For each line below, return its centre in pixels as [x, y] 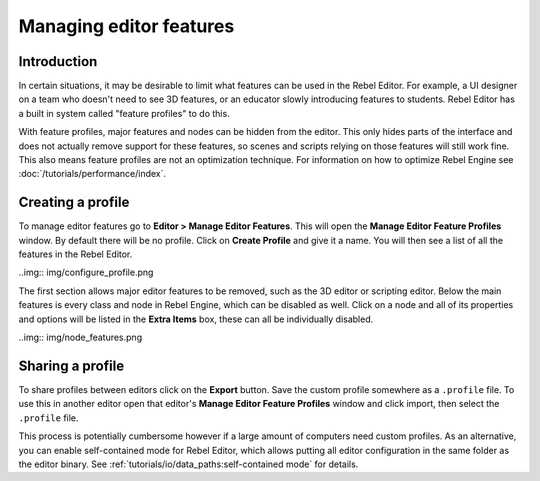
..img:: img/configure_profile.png [86, 272]
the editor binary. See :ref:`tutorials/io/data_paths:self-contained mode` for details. [188, 464]
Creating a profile [74, 202]
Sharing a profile [71, 365]
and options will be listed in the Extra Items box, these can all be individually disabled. [196, 319]
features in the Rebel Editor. [75, 254]
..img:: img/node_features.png [80, 337]
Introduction [58, 61]
